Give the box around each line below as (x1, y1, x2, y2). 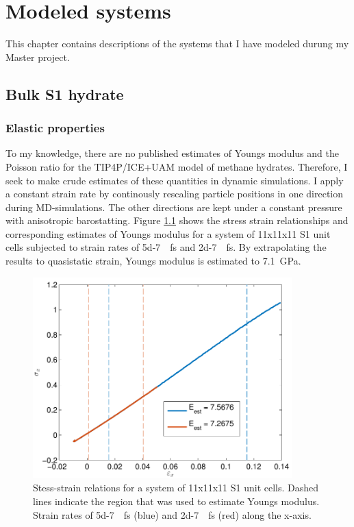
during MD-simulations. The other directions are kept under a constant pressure (5, 199, 342, 214)
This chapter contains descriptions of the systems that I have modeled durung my (5, 36, 349, 51)
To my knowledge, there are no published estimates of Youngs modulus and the (5, 146, 339, 160)
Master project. (5, 49, 70, 64)
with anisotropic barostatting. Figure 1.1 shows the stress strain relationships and (5, 213, 349, 228)
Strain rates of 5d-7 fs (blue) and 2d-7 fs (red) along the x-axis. (33, 507, 312, 522)
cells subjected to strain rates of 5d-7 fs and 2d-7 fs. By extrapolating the (5, 240, 327, 254)
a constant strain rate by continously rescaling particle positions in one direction (5, 186, 344, 201)
